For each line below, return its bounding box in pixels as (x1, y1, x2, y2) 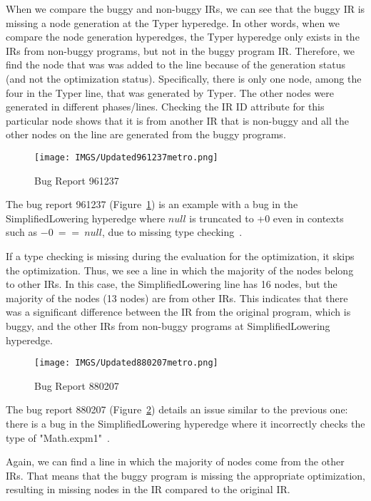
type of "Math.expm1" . (6, 430, 110, 445)
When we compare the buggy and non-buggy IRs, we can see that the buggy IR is (6, 1, 365, 16)
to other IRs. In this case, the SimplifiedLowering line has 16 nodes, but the (6, 277, 337, 291)
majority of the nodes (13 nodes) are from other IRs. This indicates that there (6, 290, 348, 305)
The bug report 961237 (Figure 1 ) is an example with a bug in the (6, 197, 298, 212)
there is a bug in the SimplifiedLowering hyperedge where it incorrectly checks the (6, 415, 365, 430)
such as (6, 224, 38, 239)
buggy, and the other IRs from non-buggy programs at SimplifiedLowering (6, 318, 330, 333)
